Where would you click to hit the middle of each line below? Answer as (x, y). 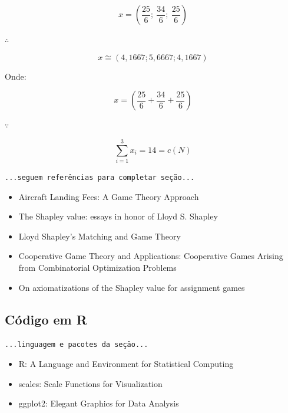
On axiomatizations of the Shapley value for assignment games (132, 287)
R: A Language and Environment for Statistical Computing (126, 363)
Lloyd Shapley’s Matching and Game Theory (100, 236)
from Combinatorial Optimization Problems (97, 267)
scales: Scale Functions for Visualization (90, 383)
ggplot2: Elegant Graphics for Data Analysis (99, 403)
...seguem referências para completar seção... (100, 177)
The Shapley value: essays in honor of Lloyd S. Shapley (118, 216)
